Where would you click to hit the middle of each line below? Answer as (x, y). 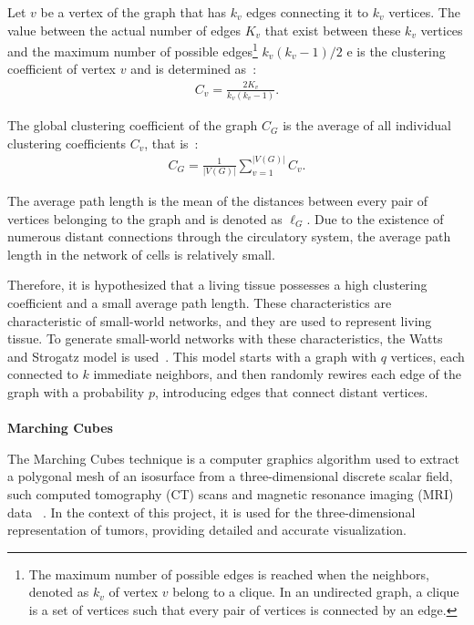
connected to (43, 374)
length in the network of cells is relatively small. (141, 254)
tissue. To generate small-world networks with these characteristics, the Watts (225, 338)
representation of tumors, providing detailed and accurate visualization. (207, 530)
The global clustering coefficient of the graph (133, 125)
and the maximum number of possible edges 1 (133, 50)
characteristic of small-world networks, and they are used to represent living (220, 320)
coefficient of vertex (62, 69)
